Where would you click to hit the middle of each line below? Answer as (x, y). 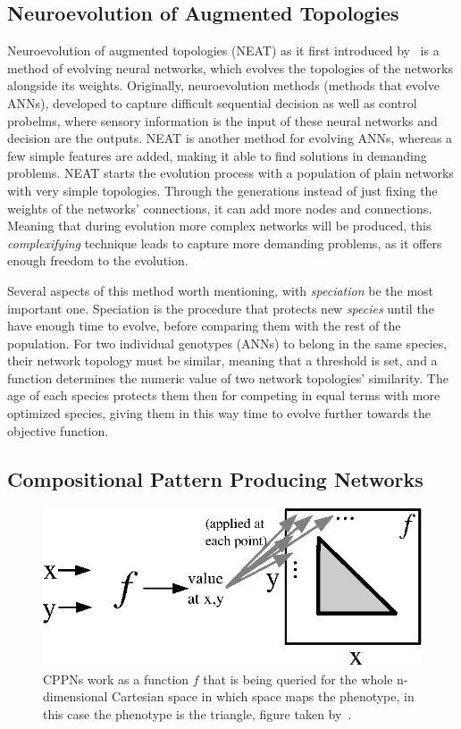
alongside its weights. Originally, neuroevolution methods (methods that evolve (223, 85)
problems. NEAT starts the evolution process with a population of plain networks (230, 173)
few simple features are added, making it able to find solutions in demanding (217, 155)
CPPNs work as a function (116, 679)
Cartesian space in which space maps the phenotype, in (263, 696)
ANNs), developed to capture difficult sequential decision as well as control (212, 102)
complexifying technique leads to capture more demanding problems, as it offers (225, 243)
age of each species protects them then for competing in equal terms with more (224, 395)
